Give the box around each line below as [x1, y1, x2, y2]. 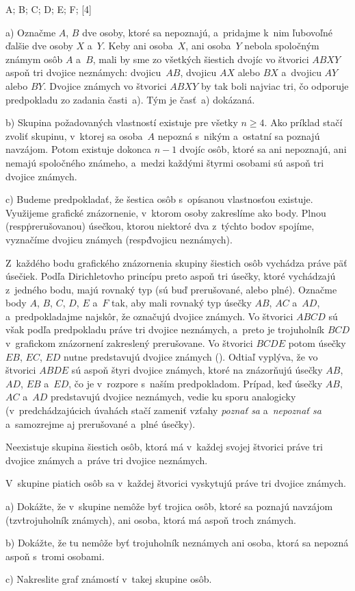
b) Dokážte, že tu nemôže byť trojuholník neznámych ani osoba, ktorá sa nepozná [5, 535, 349, 550]
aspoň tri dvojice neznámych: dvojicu [5, 65, 161, 80]
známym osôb [5, 51, 63, 66]
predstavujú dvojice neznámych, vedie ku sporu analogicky [50, 389, 296, 404]
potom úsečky [288, 336, 346, 350]
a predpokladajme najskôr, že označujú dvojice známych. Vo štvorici [5, 309, 293, 323]
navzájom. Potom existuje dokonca [5, 142, 151, 156]
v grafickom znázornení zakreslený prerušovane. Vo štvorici [5, 336, 253, 350]
